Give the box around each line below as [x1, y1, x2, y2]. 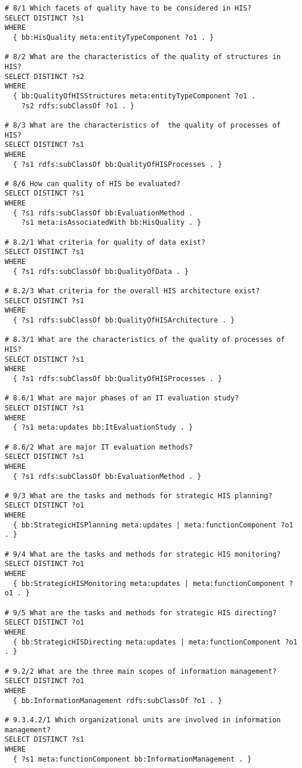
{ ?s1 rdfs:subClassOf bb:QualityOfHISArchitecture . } [13, 316, 235, 324]
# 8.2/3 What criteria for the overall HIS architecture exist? [5, 287, 260, 296]
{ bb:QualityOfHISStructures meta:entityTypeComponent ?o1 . [13, 91, 256, 100]
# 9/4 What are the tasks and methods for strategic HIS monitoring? [5, 550, 281, 558]
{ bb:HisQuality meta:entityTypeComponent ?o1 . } [13, 33, 214, 42]
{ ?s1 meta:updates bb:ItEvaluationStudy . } [13, 423, 193, 432]
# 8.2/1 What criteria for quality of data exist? [5, 238, 206, 246]
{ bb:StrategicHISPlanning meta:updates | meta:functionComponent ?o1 [13, 520, 293, 529]
